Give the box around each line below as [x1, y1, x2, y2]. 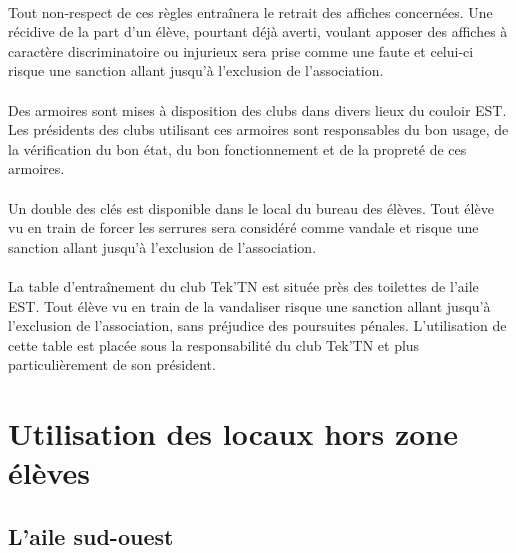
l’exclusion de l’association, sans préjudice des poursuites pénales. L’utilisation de [8, 315, 507, 336]
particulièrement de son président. [8, 354, 216, 375]
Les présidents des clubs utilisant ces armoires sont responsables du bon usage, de [8, 119, 509, 140]
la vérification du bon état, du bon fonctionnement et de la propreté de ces [8, 138, 467, 159]
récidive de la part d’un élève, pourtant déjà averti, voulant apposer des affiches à [8, 21, 508, 42]
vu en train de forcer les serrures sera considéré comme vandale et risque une [8, 217, 479, 238]
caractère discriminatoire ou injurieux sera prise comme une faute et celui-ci [8, 40, 474, 61]
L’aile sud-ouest [8, 520, 174, 551]
